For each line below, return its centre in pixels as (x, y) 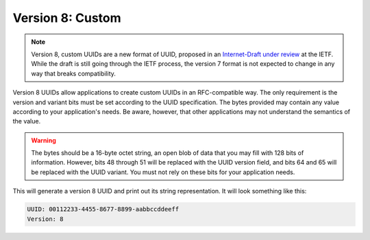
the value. (27, 121)
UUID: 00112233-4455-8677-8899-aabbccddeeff (103, 209)
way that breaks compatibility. (74, 73)
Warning (44, 140)
